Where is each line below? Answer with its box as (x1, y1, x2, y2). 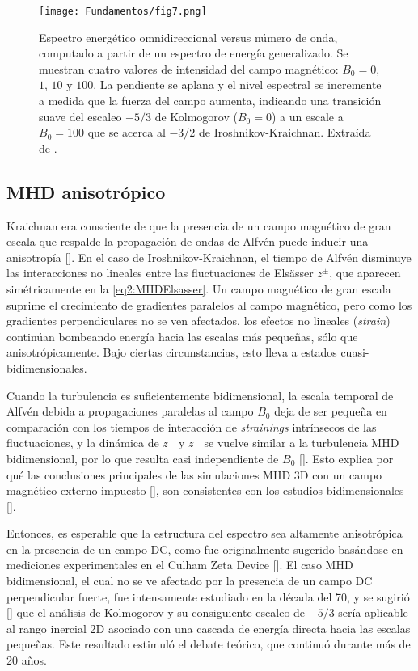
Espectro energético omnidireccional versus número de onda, (39, 28, 338, 45)
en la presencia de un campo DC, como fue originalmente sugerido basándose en (6, 540, 403, 557)
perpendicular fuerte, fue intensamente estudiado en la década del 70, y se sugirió (6, 588, 410, 605)
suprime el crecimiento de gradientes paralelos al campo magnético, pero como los (6, 296, 412, 313)
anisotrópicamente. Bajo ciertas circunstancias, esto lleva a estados (6, 344, 337, 361)
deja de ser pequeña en (274, 403, 387, 420)
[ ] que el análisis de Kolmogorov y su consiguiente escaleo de (6, 604, 306, 621)
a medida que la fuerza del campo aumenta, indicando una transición (39, 92, 382, 109)
